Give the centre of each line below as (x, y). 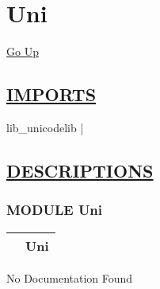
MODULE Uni (55, 210)
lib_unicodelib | (45, 127)
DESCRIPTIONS (80, 170)
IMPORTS (51, 94)
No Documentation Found (70, 277)
